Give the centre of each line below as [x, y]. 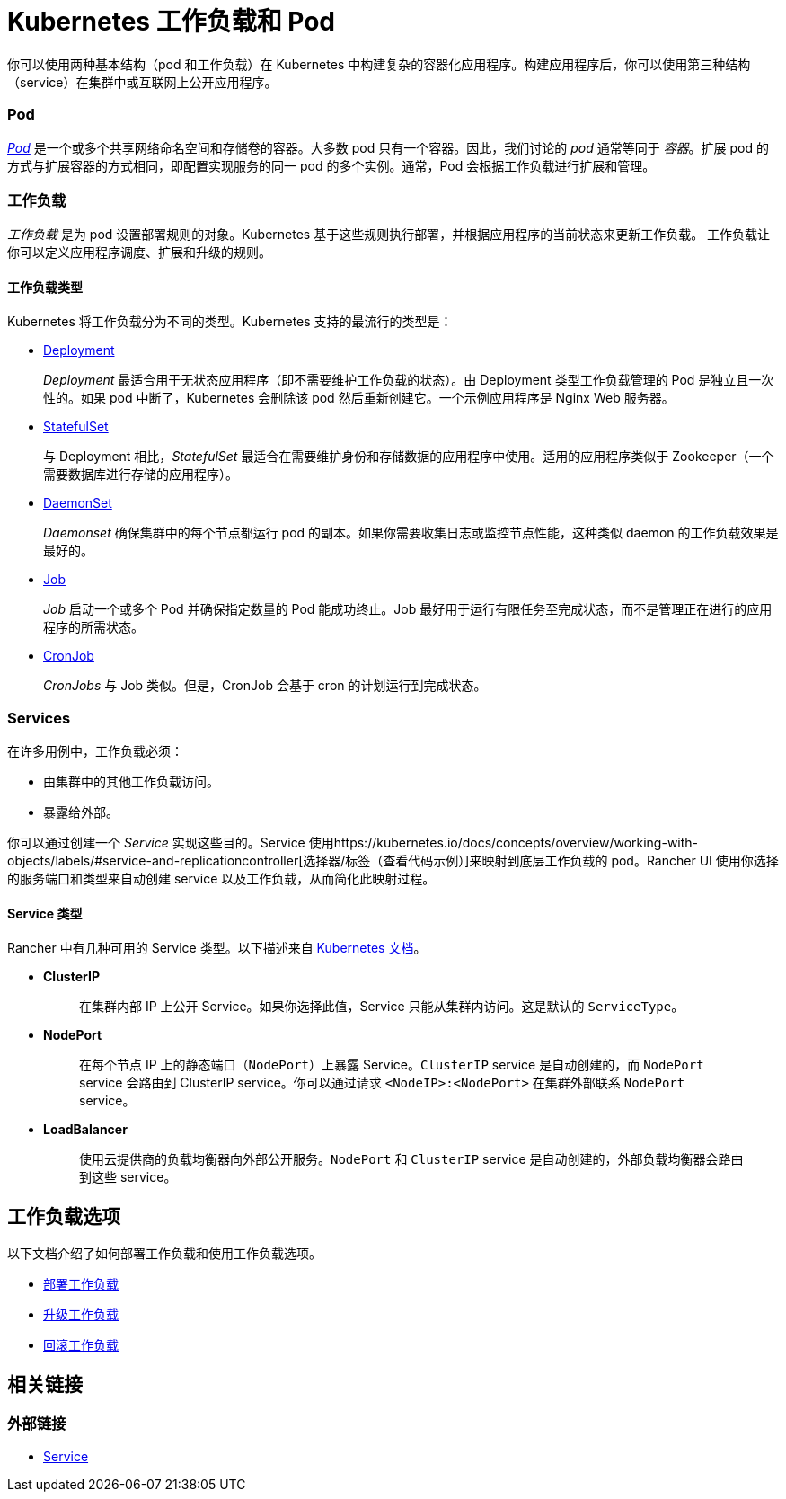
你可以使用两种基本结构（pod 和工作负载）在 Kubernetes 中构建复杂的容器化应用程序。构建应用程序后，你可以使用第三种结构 [379, 64]
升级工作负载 [81, 1315]
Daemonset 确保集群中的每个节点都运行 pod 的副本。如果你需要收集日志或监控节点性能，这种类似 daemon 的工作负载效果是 [411, 533]
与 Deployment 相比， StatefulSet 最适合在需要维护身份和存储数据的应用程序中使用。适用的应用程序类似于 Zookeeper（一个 [409, 457]
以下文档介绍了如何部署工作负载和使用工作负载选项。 [164, 1254]
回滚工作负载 [81, 1345]
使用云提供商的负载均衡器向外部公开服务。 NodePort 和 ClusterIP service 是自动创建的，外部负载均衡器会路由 [411, 1159]
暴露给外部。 [81, 812]
